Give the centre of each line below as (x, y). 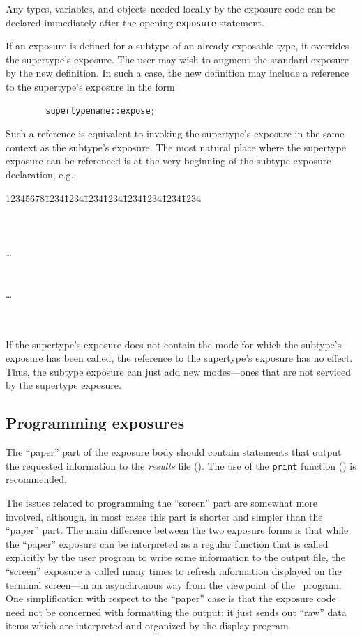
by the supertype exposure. (63, 385)
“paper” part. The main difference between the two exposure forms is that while (177, 530)
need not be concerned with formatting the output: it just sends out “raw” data (176, 612)
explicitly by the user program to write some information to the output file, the (175, 557)
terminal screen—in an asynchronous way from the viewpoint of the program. (174, 584)
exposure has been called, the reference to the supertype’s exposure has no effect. (179, 358)
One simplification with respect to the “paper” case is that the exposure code (171, 598)
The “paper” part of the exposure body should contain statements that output (174, 452)
